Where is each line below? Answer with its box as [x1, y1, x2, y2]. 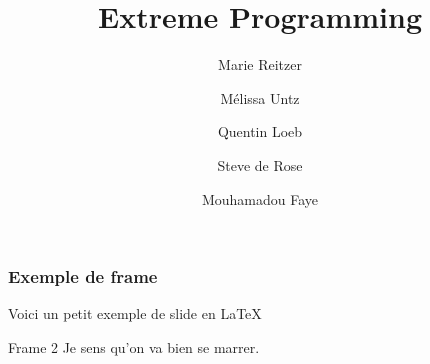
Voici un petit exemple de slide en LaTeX [8, 303, 262, 324]
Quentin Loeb [217, 121, 303, 142]
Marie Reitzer [218, 54, 302, 75]
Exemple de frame [8, 264, 158, 289]
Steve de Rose [217, 154, 303, 175]
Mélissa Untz [220, 87, 300, 108]
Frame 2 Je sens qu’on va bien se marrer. [8, 336, 260, 357]
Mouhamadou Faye [201, 188, 319, 209]
